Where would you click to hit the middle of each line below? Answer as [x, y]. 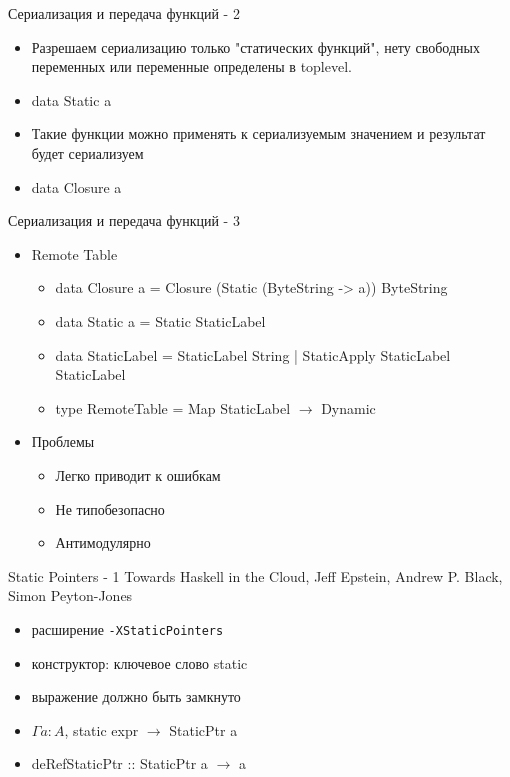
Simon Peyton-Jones [70, 595]
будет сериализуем [87, 152]
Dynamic [348, 407]
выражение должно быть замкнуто [136, 696]
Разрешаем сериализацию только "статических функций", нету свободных [255, 46]
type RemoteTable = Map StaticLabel [173, 407]
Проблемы [63, 441]
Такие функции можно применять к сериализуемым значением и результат [258, 133]
